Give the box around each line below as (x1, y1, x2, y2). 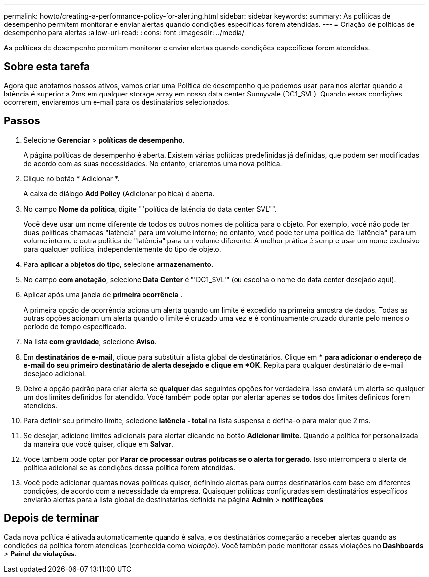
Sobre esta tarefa (4, 60, 90, 73)
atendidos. (24, 401, 58, 409)
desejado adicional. (24, 369, 86, 378)
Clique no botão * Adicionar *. (24, 174, 119, 183)
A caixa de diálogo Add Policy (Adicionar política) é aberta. (24, 189, 214, 198)
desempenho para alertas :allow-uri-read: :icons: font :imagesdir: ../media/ (4, 28, 245, 37)
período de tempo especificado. (24, 322, 127, 331)
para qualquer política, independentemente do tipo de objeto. (24, 244, 221, 253)
